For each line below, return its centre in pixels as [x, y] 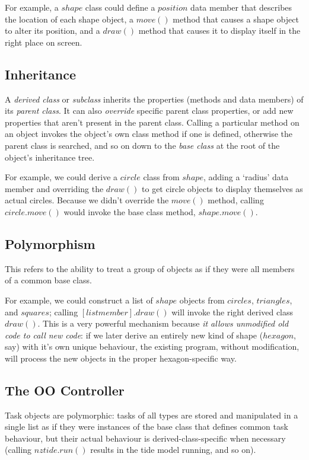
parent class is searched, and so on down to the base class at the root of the [142, 145]
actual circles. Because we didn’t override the [87, 200]
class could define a [120, 7]
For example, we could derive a [61, 177]
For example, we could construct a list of [79, 300]
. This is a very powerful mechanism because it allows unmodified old [163, 323]
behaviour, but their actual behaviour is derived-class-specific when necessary [145, 438]
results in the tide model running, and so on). [173, 450]
